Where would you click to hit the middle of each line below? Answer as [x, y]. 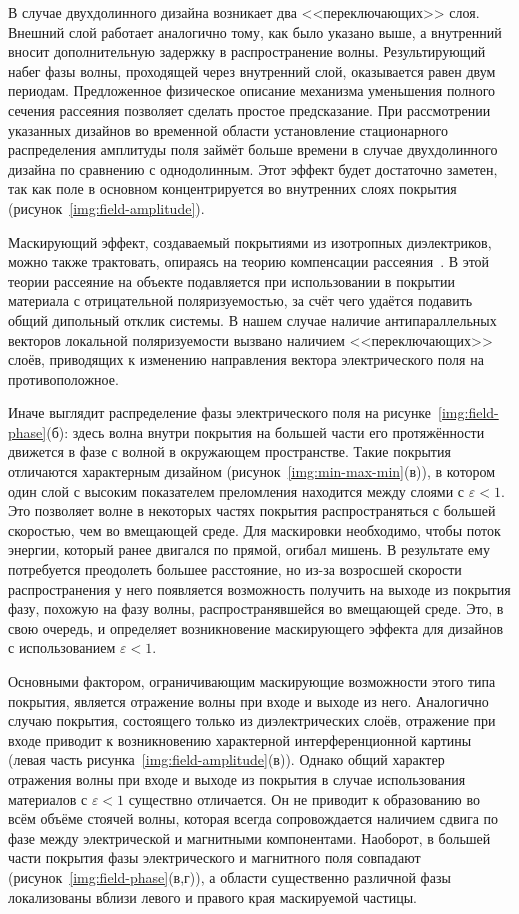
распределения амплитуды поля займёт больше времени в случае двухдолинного [253, 149]
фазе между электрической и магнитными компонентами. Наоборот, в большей [249, 837]
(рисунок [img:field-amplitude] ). [106, 207]
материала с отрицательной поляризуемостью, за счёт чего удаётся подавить [240, 300]
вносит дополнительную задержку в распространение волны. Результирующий [247, 51]
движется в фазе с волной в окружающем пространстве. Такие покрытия [229, 451]
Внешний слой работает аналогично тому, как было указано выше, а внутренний [255, 31]
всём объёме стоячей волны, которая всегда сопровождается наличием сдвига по [253, 818]
